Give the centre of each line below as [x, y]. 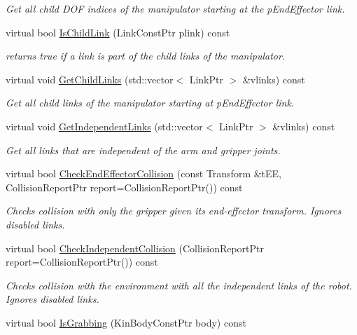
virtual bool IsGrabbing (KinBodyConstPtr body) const [126, 322]
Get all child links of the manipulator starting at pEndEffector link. [150, 103]
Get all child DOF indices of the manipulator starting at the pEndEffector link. [175, 8]
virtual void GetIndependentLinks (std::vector [104, 126]
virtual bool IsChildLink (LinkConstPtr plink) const [118, 32]
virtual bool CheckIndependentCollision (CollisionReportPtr [135, 248]
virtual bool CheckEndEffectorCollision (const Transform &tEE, [144, 173]
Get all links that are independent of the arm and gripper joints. [143, 150]
